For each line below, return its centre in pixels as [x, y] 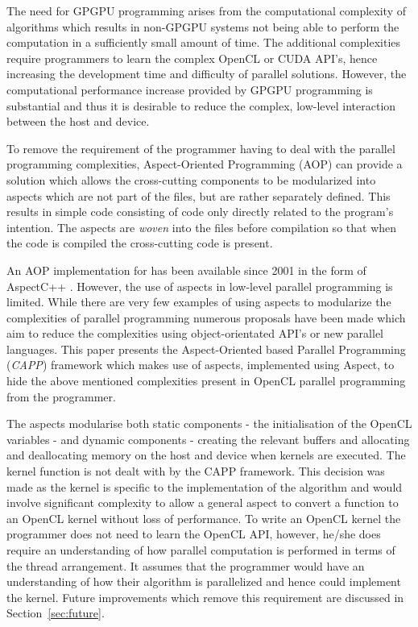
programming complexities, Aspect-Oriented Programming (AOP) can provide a [205, 164]
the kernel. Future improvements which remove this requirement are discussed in [205, 597]
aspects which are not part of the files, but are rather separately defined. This [199, 195]
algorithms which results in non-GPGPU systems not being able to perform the [203, 26]
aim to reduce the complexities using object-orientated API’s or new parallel [195, 333]
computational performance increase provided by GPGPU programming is [190, 89]
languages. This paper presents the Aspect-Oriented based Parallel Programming [206, 349]
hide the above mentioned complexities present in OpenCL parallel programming [206, 381]
